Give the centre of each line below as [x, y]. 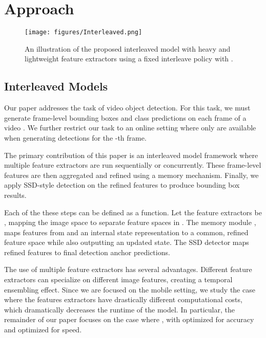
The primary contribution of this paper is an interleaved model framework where [131, 155]
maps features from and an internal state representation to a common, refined [126, 232]
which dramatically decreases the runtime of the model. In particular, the [119, 309]
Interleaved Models [56, 86]
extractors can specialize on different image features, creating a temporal [118, 279]
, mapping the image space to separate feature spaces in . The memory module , [130, 222]
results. [15, 195]
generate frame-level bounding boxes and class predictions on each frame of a [125, 117]
